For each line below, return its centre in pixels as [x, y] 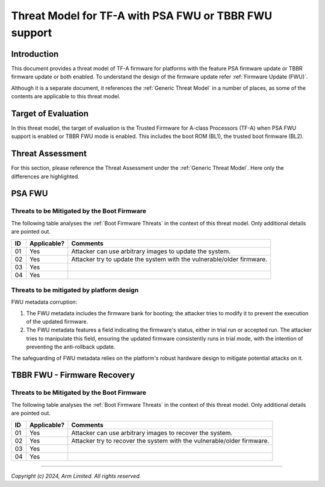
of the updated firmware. [57, 322]
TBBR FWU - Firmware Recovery [73, 375]
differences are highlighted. [45, 176]
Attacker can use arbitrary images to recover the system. [152, 433]
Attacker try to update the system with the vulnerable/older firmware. [169, 259]
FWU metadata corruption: [44, 302]
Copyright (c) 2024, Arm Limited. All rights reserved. [76, 476]
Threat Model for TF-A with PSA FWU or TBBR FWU [142, 16]
